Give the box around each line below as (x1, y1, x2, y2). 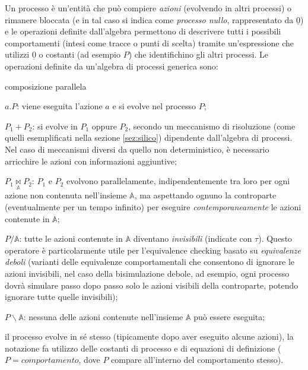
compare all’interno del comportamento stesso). (111, 353, 284, 366)
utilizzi (5, 48, 30, 61)
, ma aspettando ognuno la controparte (134, 189, 277, 201)
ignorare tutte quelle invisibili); (5, 290, 118, 303)
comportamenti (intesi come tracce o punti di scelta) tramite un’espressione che (5, 36, 294, 49)
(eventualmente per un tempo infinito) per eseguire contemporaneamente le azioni (5, 200, 301, 213)
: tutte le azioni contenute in (19, 232, 123, 245)
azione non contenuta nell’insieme (5, 189, 127, 201)
